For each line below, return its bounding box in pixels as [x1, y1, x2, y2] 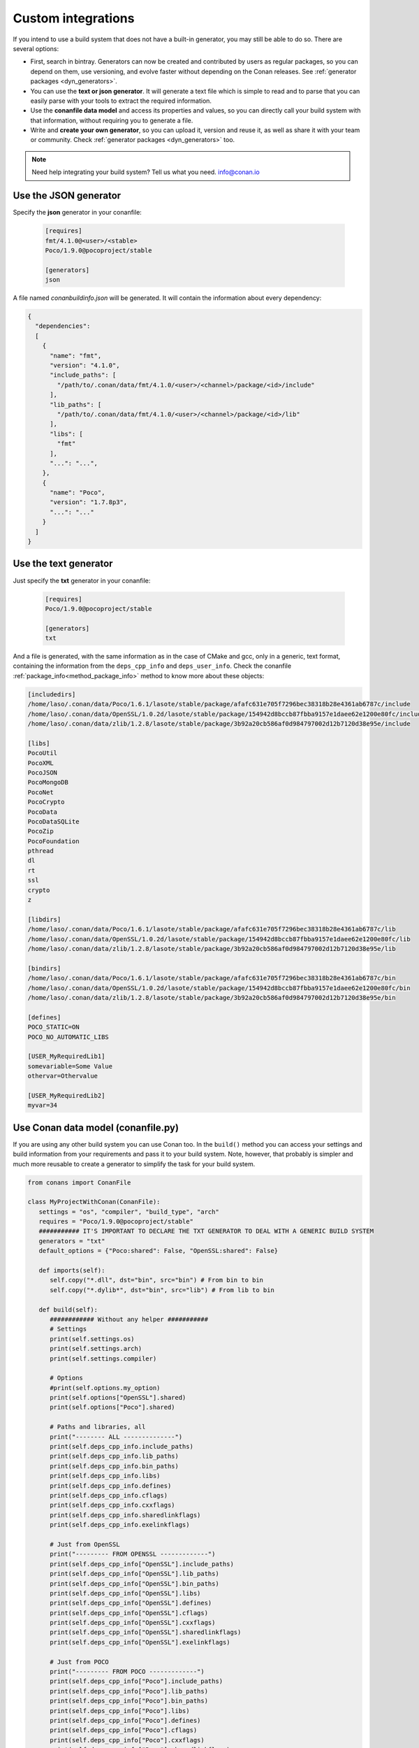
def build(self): [38, 1305, 98, 1314]
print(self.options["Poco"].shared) [50, 1403, 175, 1412]
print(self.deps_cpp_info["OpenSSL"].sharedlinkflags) [50, 1628, 242, 1636]
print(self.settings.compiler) [50, 1354, 157, 1363]
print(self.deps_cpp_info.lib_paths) [50, 1452, 179, 1461]
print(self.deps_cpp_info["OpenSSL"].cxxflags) [50, 1619, 216, 1627]
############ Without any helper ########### [50, 1315, 209, 1323]
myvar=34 [27, 1101, 58, 1110]
